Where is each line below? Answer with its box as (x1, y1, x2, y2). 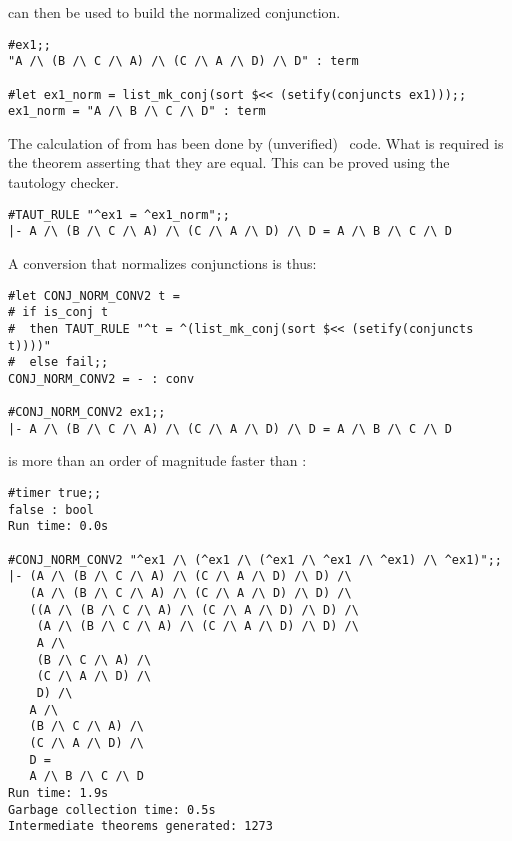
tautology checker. (8, 172, 119, 193)
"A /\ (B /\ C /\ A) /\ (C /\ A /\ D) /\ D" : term (8, 54, 359, 69)
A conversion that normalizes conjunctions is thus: (8, 252, 317, 273)
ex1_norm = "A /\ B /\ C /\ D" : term (8, 104, 266, 119)
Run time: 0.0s (8, 519, 109, 534)
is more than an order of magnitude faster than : (8, 450, 307, 471)
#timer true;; (8, 486, 102, 501)
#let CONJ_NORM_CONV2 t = (8, 288, 180, 303)
